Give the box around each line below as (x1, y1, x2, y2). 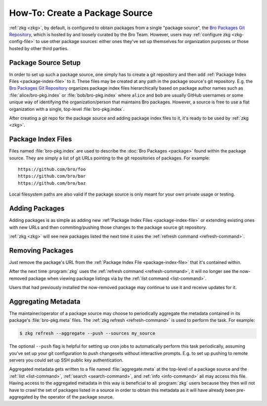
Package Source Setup (9, 58, 81, 67)
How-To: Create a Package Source (9, 7, 153, 18)
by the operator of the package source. (34, 394, 114, 400)
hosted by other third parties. (9, 45, 69, 51)
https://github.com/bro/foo (18, 166, 86, 172)
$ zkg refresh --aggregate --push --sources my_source (19, 331, 155, 336)
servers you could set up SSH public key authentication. (9, 357, 124, 363)
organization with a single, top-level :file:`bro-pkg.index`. (9, 106, 125, 112)
